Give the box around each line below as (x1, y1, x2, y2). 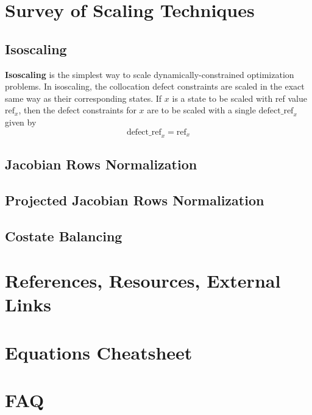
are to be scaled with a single (147, 104, 256, 116)
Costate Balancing (5, 226, 122, 245)
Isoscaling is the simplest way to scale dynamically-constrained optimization (5, 68, 294, 80)
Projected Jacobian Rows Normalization (5, 190, 264, 209)
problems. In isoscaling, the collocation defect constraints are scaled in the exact (5, 80, 305, 93)
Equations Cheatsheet (5, 339, 193, 364)
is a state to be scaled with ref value (172, 91, 307, 104)
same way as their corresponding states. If (5, 91, 162, 104)
